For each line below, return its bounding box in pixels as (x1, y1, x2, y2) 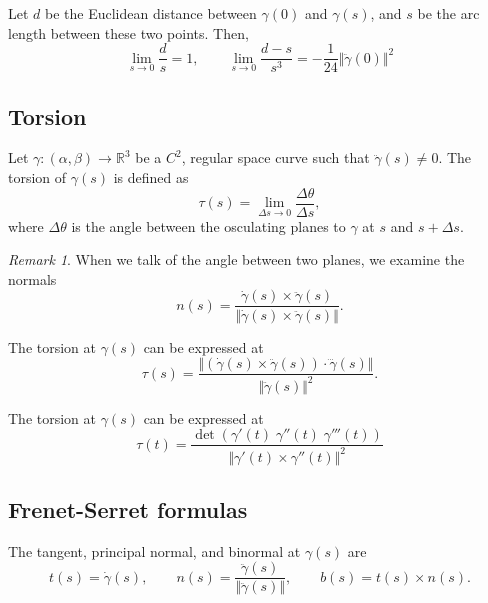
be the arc (417, 3, 480, 23)
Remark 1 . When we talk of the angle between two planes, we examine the (8, 249, 465, 270)
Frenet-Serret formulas (8, 493, 248, 524)
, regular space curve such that (181, 147, 370, 168)
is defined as (113, 167, 189, 188)
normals (8, 268, 57, 289)
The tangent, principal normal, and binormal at (8, 540, 301, 561)
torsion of (8, 167, 67, 188)
